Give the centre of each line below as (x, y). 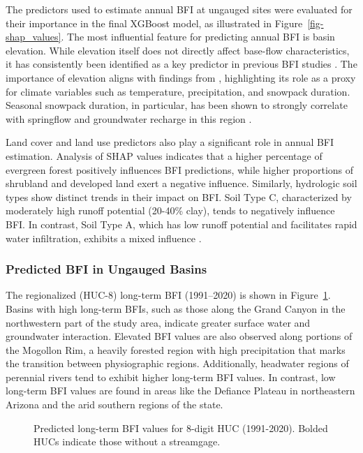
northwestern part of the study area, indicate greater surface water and (158, 322)
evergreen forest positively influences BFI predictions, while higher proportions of (180, 169)
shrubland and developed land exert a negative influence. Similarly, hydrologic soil (181, 183)
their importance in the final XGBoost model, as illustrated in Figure (154, 23)
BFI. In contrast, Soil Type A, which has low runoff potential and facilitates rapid (181, 224)
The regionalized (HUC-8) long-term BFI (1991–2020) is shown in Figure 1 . (168, 295)
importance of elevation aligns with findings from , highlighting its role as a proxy (181, 77)
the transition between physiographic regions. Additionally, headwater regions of (177, 363)
